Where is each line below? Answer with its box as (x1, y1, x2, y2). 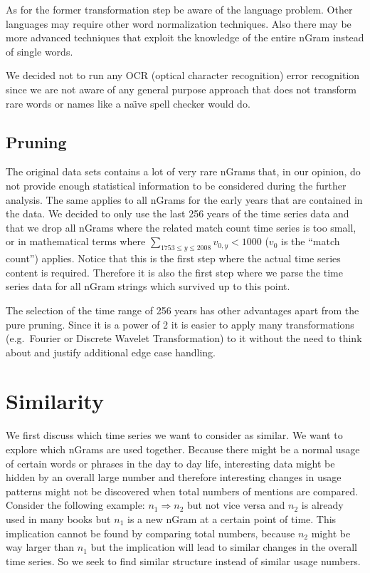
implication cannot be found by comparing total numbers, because (6, 525, 295, 540)
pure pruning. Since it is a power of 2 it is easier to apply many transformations (6, 316, 354, 331)
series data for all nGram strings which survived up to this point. (6, 279, 290, 294)
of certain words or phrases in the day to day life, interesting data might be (6, 455, 335, 470)
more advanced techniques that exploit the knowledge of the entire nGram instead (6, 30, 364, 45)
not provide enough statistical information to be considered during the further (6, 177, 347, 192)
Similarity (6, 386, 104, 415)
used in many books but (6, 511, 111, 526)
